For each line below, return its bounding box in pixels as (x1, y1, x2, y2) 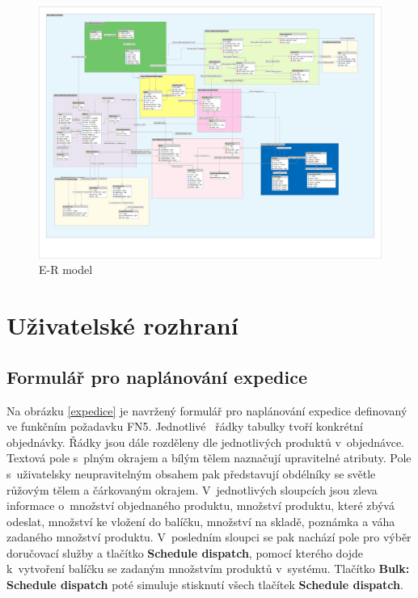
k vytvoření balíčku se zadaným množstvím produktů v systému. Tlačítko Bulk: (6, 560, 410, 577)
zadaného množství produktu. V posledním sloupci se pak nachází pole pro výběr (6, 529, 412, 545)
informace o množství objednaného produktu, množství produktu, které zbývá (6, 497, 395, 514)
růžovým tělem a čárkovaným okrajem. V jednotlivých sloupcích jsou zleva (6, 481, 378, 498)
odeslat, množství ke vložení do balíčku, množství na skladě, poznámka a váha (6, 512, 395, 529)
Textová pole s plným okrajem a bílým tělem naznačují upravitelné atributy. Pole (6, 449, 412, 466)
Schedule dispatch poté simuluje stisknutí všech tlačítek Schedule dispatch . (6, 576, 403, 593)
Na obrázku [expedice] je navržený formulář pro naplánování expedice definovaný (6, 402, 407, 419)
